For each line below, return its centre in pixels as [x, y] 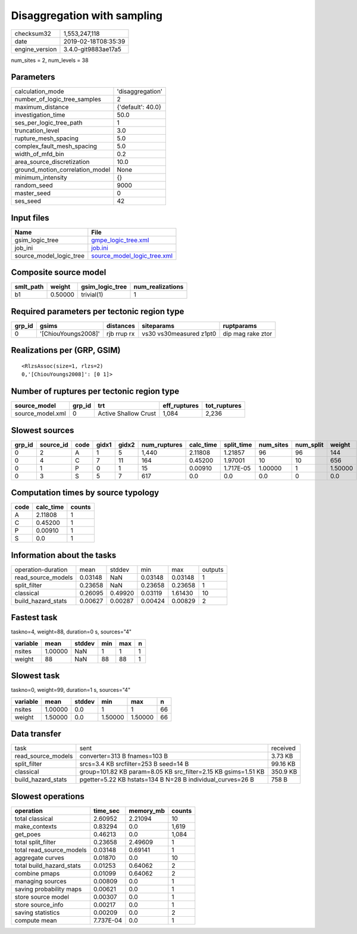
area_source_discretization [52, 162]
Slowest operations [48, 796]
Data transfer [36, 734]
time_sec [107, 811]
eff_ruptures [181, 406]
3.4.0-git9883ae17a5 [93, 49]
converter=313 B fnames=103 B [124, 756]
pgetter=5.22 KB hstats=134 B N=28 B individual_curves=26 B [167, 780]
